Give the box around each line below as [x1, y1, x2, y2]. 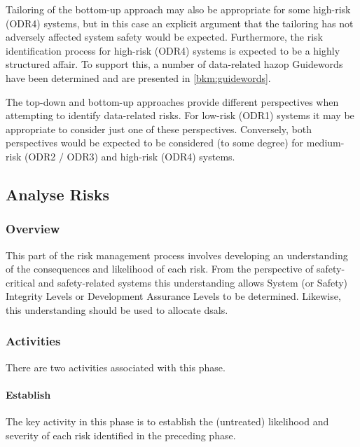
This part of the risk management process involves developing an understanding [6, 247, 348, 262]
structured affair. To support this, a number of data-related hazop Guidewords [6, 57, 343, 71]
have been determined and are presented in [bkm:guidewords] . [6, 70, 271, 85]
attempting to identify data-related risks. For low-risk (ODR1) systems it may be [6, 108, 354, 123]
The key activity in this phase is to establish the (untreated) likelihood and [6, 414, 329, 429]
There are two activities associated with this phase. [6, 359, 226, 374]
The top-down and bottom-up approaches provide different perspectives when [6, 94, 339, 109]
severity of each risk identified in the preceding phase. [6, 427, 236, 442]
